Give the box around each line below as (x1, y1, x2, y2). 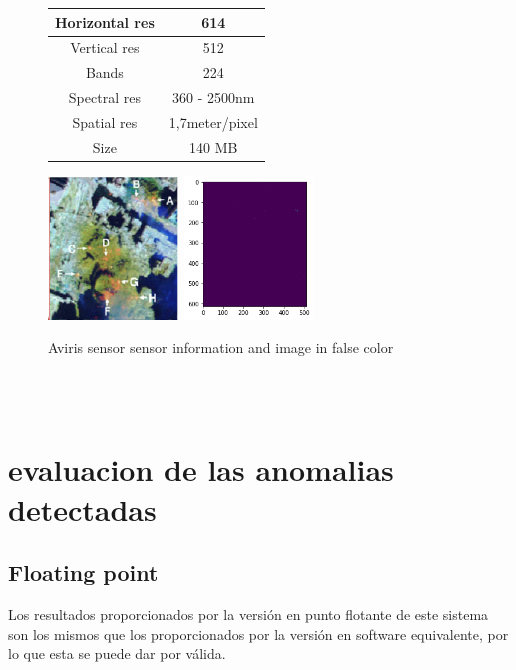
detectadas (8, 488, 157, 529)
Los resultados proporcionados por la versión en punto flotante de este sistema (8, 603, 489, 624)
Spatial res (72, 111, 138, 132)
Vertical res (70, 37, 140, 58)
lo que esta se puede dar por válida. (8, 643, 226, 664)
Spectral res (68, 87, 141, 108)
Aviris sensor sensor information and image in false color (48, 337, 394, 358)
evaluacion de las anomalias (8, 449, 394, 490)
